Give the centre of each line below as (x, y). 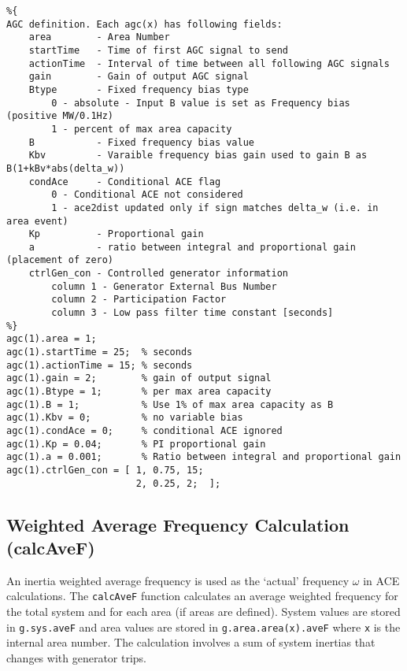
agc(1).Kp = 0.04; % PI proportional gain (136, 444)
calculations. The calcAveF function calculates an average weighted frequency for (202, 596)
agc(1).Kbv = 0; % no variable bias (125, 418)
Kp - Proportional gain (116, 234)
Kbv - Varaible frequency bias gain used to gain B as (198, 156)
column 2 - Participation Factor (139, 300)
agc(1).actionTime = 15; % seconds (100, 365)
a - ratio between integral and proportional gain (192, 247)
